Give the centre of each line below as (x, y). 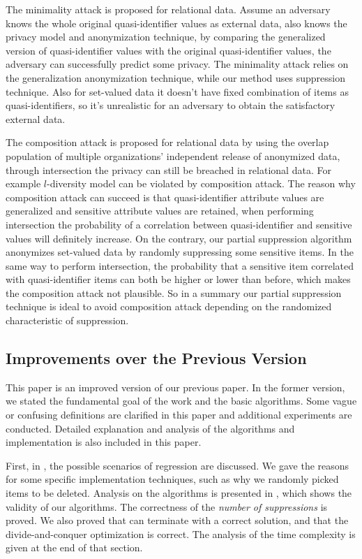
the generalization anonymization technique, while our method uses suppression (176, 77)
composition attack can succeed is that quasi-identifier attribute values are (165, 197)
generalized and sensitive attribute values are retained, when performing (160, 211)
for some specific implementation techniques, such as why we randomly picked (172, 479)
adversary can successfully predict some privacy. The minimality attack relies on (177, 64)
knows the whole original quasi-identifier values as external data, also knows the (176, 23)
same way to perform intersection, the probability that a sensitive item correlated (180, 265)
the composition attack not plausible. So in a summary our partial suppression (174, 292)
